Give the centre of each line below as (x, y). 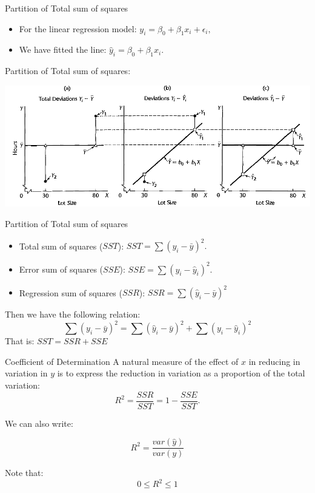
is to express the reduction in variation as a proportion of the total (181, 373)
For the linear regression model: (78, 28)
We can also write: (39, 423)
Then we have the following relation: (73, 314)
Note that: (24, 473)
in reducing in (274, 361)
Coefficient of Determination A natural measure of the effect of (122, 361)
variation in (26, 373)
